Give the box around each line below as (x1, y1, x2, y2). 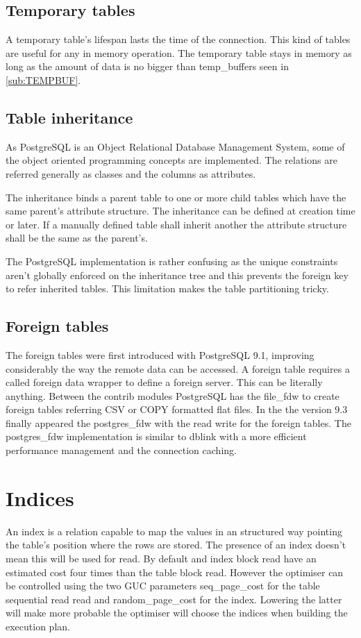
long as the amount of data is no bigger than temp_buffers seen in (6, 59, 289, 74)
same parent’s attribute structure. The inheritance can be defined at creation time (6, 203, 355, 218)
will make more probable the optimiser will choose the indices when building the (6, 605, 348, 620)
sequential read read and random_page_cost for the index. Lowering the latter (6, 591, 342, 606)
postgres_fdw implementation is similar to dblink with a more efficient (6, 429, 307, 444)
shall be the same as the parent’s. (6, 230, 148, 245)
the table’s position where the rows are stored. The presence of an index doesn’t (6, 537, 346, 552)
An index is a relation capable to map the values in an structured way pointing (6, 523, 342, 538)
